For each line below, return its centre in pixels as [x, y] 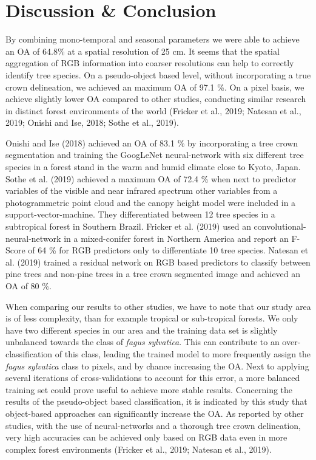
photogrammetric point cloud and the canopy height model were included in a [151, 202]
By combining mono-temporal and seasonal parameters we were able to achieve [153, 39]
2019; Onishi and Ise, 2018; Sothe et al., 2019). [92, 122]
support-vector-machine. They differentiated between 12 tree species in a [140, 214]
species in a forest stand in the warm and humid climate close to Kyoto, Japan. [153, 167]
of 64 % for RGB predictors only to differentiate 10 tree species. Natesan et [168, 250]
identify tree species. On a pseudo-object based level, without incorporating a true [158, 74]
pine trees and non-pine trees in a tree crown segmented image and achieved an [153, 274]
